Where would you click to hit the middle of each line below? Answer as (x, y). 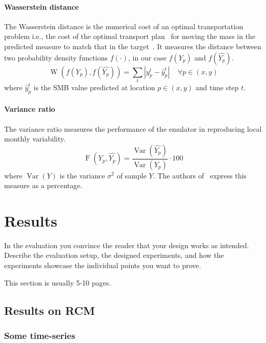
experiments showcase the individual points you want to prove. (103, 265)
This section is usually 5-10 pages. (58, 282)
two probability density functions (56, 57)
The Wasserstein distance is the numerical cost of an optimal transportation (124, 26)
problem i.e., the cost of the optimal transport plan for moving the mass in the (130, 36)
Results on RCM (50, 310)
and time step (217, 87)
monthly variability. (35, 139)
